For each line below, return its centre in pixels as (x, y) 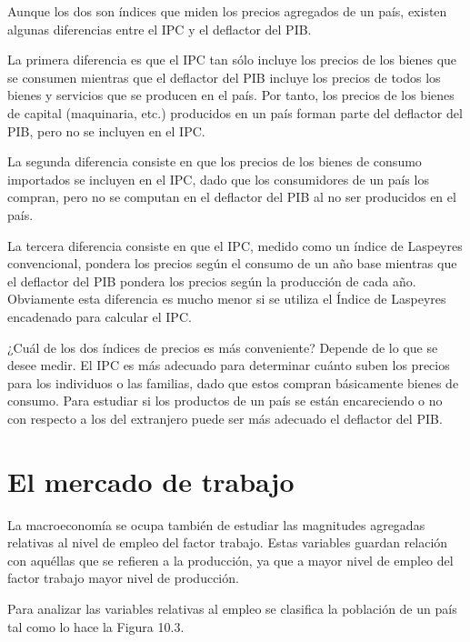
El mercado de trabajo (151, 481)
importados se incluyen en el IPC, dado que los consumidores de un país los (218, 179)
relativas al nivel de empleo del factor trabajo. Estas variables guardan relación (228, 542)
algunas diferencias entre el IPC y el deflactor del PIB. (160, 29)
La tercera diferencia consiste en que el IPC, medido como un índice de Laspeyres (235, 245)
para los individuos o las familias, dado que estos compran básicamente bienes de (233, 382)
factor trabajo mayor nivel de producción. (123, 578)
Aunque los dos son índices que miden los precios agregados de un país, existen (227, 11)
